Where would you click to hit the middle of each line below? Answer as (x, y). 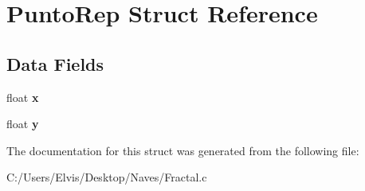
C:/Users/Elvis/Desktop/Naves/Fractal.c (107, 177)
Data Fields (55, 63)
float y (23, 124)
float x (23, 97)
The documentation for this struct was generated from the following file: (183, 150)
